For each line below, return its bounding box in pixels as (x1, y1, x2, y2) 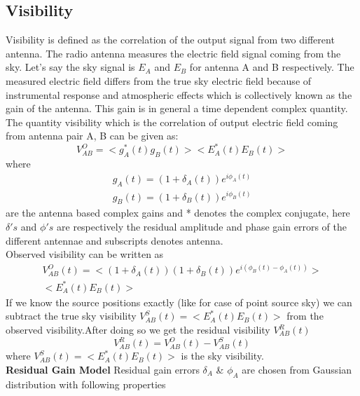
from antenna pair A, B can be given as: (6, 128, 179, 143)
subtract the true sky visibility (6, 308, 137, 323)
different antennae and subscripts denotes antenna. (6, 233, 223, 247)
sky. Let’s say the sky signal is (6, 60, 135, 74)
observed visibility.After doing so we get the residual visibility (6, 322, 270, 337)
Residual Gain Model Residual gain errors (6, 362, 200, 376)
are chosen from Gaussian (242, 362, 352, 376)
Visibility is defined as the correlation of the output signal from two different (6, 32, 335, 47)
